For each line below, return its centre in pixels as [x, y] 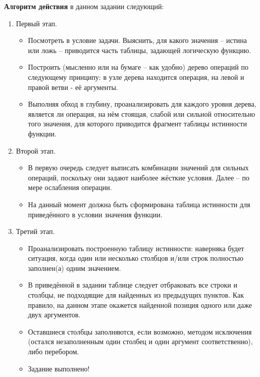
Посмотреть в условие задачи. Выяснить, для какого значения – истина [137, 40]
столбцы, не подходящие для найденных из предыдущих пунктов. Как [136, 295]
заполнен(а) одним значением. [74, 268]
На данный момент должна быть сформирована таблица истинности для [139, 204]
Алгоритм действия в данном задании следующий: [84, 6]
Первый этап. [37, 23]
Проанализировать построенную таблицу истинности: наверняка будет [136, 248]
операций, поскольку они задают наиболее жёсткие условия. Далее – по [139, 177]
